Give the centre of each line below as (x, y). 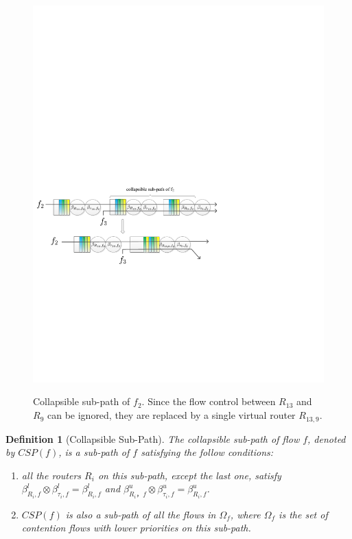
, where (245, 514)
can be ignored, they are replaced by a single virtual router (171, 415)
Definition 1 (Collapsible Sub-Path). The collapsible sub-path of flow (153, 438)
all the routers (51, 475)
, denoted (327, 438)
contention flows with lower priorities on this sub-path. (136, 528)
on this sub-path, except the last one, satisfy (189, 475)
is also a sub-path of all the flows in (141, 514)
